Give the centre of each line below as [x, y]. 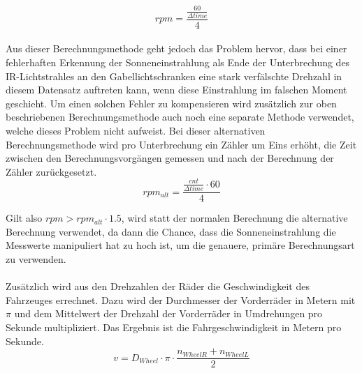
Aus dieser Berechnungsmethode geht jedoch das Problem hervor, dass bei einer [176, 48]
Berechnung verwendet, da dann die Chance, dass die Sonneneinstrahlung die [171, 231]
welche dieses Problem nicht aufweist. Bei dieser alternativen [136, 131]
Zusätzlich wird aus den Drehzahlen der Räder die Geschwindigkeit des [158, 286]
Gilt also [24, 218]
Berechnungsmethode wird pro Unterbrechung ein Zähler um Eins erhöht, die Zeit [181, 144]
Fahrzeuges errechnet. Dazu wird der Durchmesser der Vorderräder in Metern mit [181, 299]
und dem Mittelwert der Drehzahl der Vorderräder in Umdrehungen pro [168, 313]
